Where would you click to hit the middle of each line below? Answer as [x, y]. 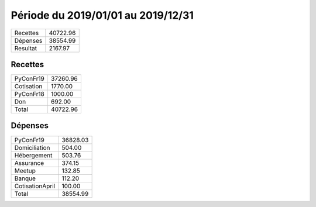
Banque [25, 178]
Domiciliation [32, 147]
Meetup [25, 171]
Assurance [29, 163]
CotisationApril [35, 186]
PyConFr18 [30, 94]
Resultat [26, 48]
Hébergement [33, 155]
